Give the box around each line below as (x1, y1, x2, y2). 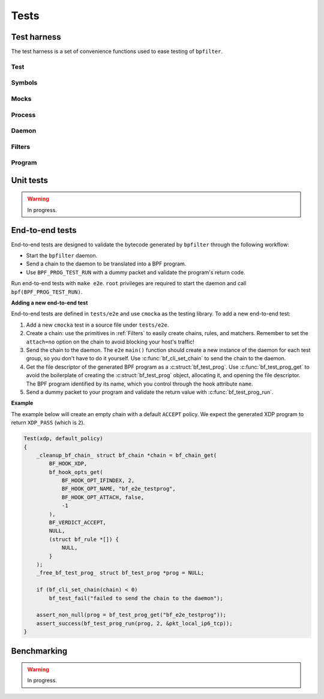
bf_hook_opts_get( (49, 468, 103, 476)
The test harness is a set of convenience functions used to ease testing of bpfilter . (11, 48, 223, 55)
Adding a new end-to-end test (11, 299, 88, 306)
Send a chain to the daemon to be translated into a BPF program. (26, 260, 187, 267)
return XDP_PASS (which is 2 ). (11, 419, 85, 426)
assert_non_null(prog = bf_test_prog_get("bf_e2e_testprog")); (36, 611, 227, 619)
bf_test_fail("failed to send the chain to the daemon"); (49, 595, 223, 602)
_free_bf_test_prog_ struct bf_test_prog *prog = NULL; (36, 569, 205, 576)
